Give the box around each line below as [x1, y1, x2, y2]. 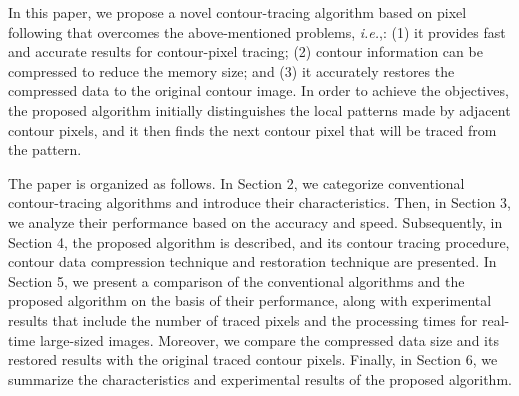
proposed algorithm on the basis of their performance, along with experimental [8, 290, 492, 311]
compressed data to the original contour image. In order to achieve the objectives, [8, 80, 509, 101]
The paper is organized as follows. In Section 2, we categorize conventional [8, 172, 465, 193]
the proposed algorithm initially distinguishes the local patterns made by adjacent [8, 99, 511, 120]
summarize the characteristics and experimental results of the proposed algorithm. [8, 368, 512, 389]
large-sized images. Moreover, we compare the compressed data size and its [39, 329, 499, 350]
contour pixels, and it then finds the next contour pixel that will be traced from [8, 119, 497, 140]
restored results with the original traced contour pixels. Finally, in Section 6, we [8, 349, 498, 370]
